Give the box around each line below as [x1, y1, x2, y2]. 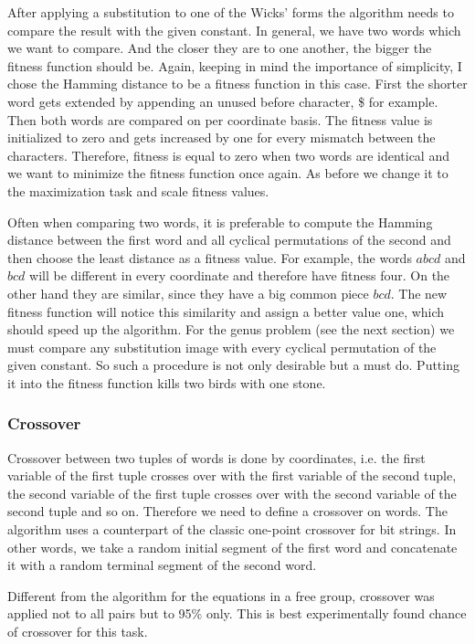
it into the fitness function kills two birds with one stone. [7, 373, 326, 392]
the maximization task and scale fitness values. [7, 181, 269, 200]
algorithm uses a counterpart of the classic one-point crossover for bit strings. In [7, 520, 457, 539]
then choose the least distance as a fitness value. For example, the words [7, 248, 412, 267]
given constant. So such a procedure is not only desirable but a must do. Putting [7, 355, 459, 375]
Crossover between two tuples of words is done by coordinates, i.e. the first [7, 448, 426, 467]
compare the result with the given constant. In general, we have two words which [7, 20, 461, 39]
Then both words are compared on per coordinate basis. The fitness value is [7, 110, 433, 129]
